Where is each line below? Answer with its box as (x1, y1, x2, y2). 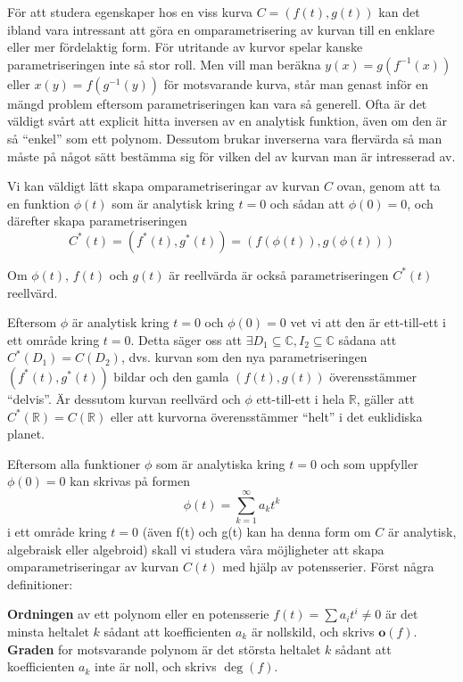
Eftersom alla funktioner (7, 454, 141, 472)
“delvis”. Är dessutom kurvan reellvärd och (7, 389, 241, 407)
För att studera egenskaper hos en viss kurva (7, 3, 252, 21)
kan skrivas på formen (70, 472, 190, 490)
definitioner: (7, 574, 73, 593)
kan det (378, 3, 420, 21)
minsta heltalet (7, 621, 89, 640)
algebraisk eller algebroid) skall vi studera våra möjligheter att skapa (7, 539, 384, 558)
